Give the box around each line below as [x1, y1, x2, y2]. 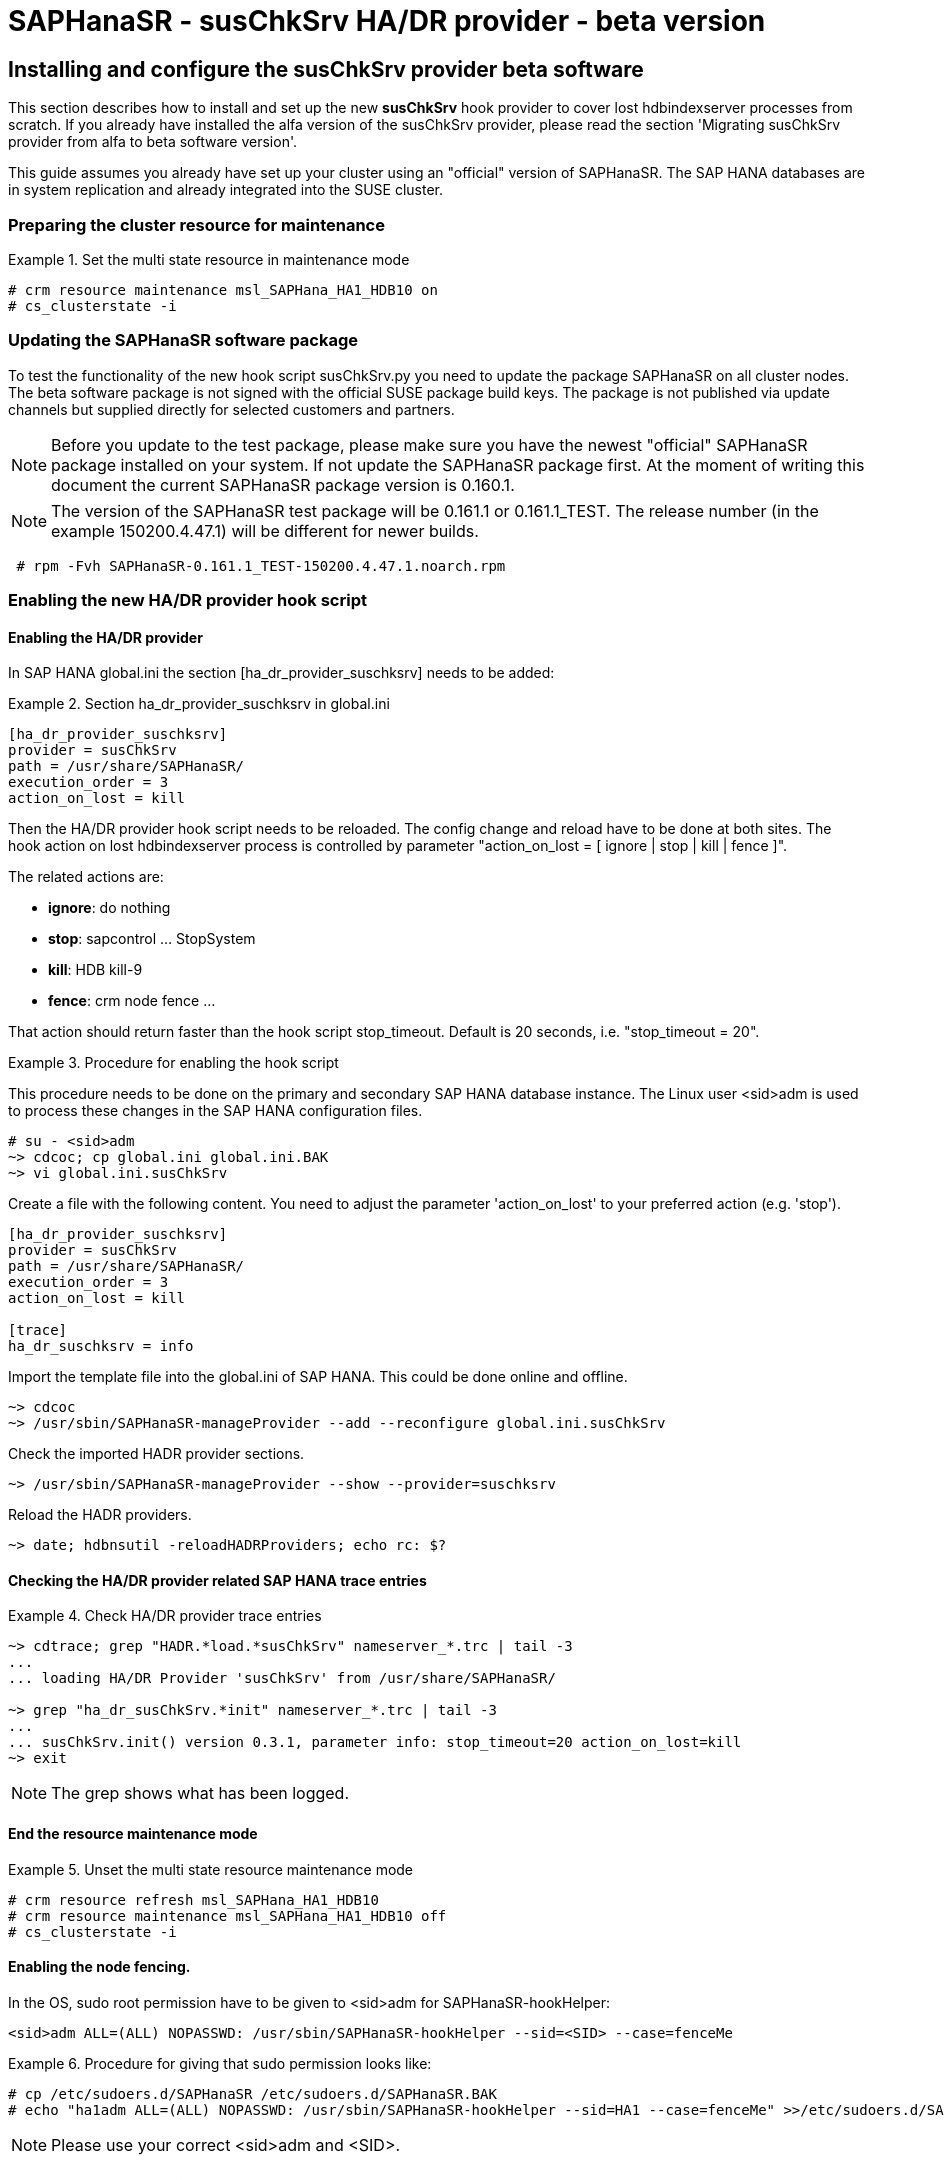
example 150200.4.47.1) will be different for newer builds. [51, 520, 479, 541]
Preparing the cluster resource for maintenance [8, 214, 385, 235]
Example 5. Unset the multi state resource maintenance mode [8, 1860, 414, 1878]
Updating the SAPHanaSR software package [8, 330, 359, 351]
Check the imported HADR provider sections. [8, 1445, 305, 1463]
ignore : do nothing [48, 899, 171, 917]
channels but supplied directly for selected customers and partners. [8, 400, 455, 418]
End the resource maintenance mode [8, 1825, 258, 1843]
